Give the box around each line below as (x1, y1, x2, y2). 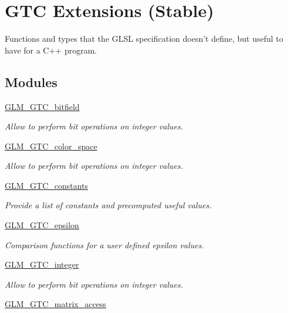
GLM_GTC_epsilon (5, 219, 79, 231)
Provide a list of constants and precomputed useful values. (5, 199, 212, 211)
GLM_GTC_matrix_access (5, 298, 106, 310)
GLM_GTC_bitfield (5, 100, 80, 112)
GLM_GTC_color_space (5, 139, 97, 152)
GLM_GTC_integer (5, 258, 79, 271)
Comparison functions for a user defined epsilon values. (5, 238, 204, 251)
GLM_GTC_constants (5, 179, 89, 191)
